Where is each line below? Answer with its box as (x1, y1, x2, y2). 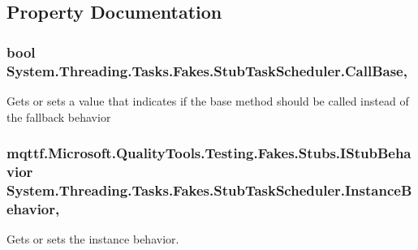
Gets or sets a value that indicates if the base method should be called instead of (6, 92, 409, 109)
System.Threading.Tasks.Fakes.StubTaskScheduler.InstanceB (6, 179, 412, 200)
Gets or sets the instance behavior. (6, 231, 179, 248)
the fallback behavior (6, 108, 111, 125)
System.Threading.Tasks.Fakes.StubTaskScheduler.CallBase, (6, 60, 407, 80)
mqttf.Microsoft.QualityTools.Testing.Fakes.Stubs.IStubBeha (6, 143, 412, 163)
